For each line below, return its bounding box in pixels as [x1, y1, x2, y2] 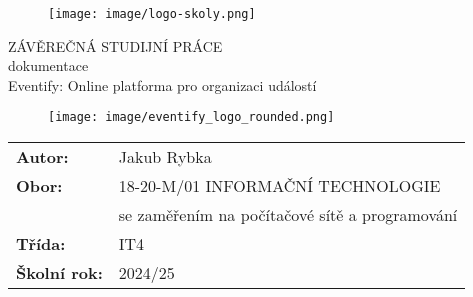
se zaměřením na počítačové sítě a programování [118, 203, 458, 227]
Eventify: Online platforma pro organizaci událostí [8, 74, 317, 95]
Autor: [16, 145, 69, 169]
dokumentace [8, 55, 89, 76]
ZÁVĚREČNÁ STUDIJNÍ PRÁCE [8, 35, 223, 56]
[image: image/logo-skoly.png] [48, 7, 256, 21]
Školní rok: [16, 261, 103, 285]
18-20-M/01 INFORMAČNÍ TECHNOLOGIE [118, 174, 441, 198]
